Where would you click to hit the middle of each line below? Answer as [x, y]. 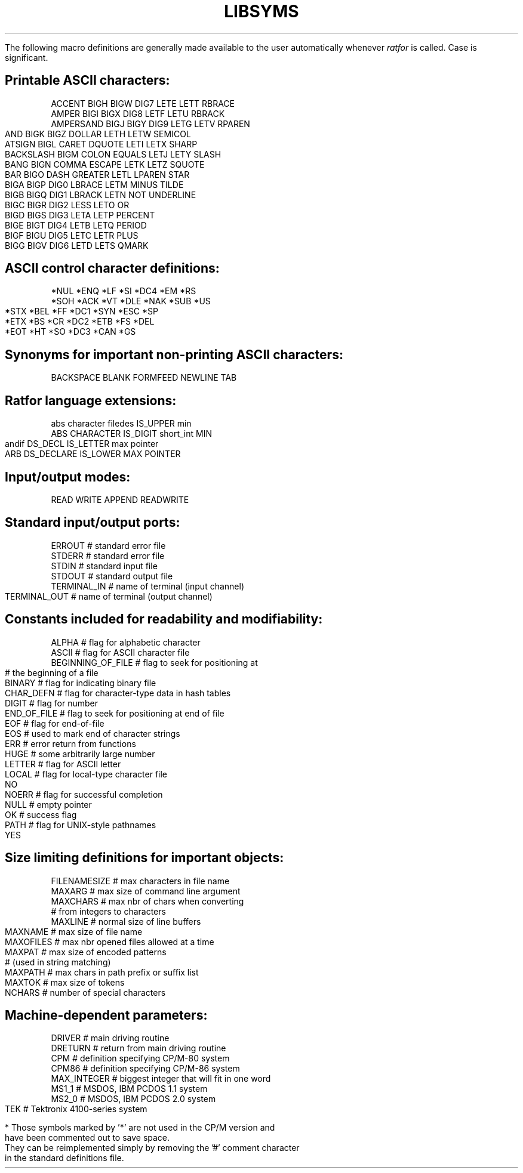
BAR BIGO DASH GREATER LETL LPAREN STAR [97, 174]
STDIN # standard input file [104, 566]
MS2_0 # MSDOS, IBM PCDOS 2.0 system [133, 1099]
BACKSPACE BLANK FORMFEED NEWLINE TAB [144, 378]
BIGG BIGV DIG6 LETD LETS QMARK [77, 245]
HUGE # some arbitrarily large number [80, 754]
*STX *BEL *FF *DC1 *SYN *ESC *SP [81, 311]
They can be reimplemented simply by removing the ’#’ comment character [152, 1148]
